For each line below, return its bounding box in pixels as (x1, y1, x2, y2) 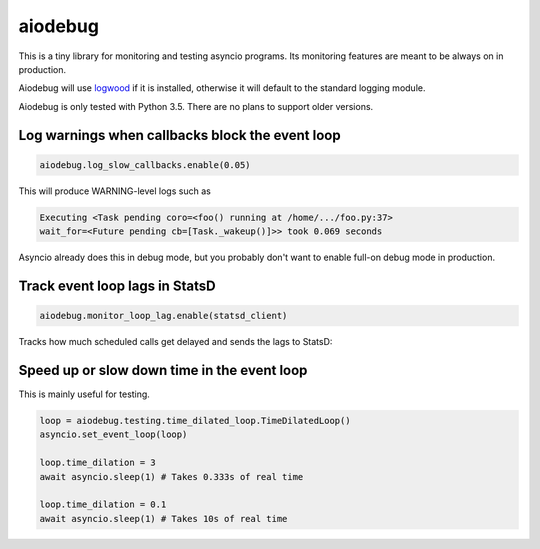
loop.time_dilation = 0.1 (39, 499, 167, 510)
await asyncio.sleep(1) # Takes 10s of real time (39, 513, 288, 524)
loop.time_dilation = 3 (39, 457, 157, 469)
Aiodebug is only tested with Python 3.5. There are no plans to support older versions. (18, 100, 374, 112)
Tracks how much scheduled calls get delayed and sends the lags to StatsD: (18, 336, 333, 348)
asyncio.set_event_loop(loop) (39, 429, 188, 440)
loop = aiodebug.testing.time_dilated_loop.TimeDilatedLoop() (39, 415, 351, 426)
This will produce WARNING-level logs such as (18, 185, 212, 197)
